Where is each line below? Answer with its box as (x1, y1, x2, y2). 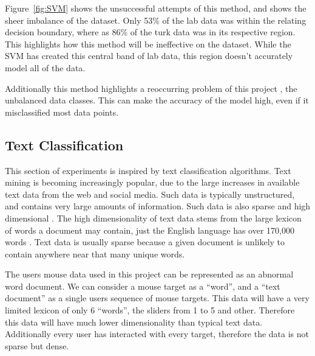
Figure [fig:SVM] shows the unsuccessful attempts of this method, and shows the (5, 2, 307, 14)
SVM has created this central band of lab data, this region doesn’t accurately (5, 49, 293, 62)
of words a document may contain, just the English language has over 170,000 (5, 223, 294, 236)
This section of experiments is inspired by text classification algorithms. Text (5, 164, 291, 176)
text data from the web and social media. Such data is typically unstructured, (5, 187, 295, 200)
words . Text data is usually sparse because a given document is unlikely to (5, 236, 285, 248)
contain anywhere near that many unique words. (5, 247, 185, 260)
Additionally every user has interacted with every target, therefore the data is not (5, 327, 310, 340)
